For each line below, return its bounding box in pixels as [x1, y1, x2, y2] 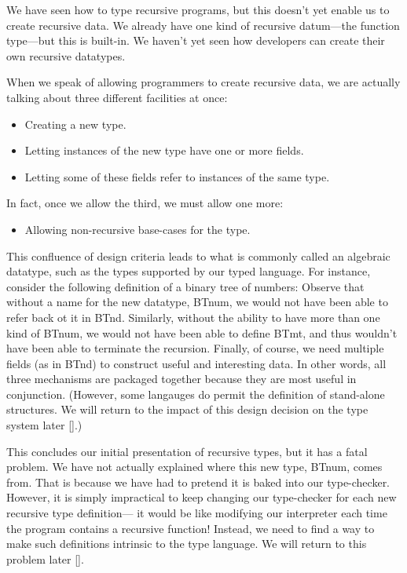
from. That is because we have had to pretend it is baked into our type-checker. [6, 473, 390, 490]
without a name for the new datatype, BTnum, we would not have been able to [6, 294, 388, 310]
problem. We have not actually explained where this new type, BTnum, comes [6, 458, 383, 475]
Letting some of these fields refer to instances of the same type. [24, 168, 330, 184]
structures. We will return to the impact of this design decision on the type [6, 401, 368, 418]
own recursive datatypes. [6, 47, 126, 64]
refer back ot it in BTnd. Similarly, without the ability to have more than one [6, 308, 380, 325]
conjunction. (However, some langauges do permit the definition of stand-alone [6, 385, 385, 402]
